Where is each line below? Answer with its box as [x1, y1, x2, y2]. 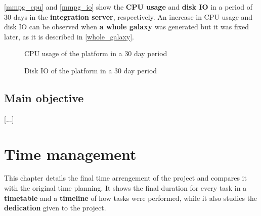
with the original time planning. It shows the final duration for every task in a [4, 183, 247, 193]
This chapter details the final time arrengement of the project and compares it [4, 172, 247, 183]
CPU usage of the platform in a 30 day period [24, 48, 167, 59]
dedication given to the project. [4, 202, 106, 213]
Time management [4, 143, 137, 164]
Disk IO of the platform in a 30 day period [24, 65, 157, 75]
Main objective [4, 90, 84, 105]
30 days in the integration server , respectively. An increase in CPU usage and [4, 11, 253, 22]
